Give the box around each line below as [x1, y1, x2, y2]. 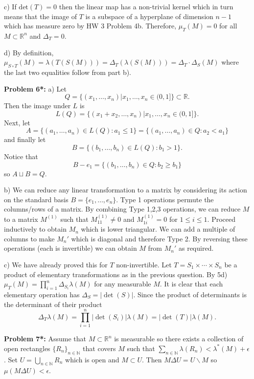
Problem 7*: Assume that [4, 333, 87, 344]
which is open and [65, 354, 119, 364]
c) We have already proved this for [4, 259, 108, 269]
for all [219, 21, 237, 31]
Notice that [4, 151, 38, 161]
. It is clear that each [160, 279, 223, 289]
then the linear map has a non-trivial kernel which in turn [59, 1, 233, 11]
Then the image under [4, 100, 71, 111]
